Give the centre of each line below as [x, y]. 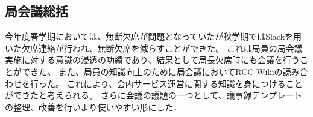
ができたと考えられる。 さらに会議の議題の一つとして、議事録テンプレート [154, 95]
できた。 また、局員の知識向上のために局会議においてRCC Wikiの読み [160, 71]
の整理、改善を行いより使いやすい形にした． [93, 106]
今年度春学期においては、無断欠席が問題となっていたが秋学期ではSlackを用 [153, 36]
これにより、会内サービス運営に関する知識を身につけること [185, 83]
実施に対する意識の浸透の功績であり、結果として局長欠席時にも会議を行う [152, 60]
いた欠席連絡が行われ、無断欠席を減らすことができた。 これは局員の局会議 [154, 48]
